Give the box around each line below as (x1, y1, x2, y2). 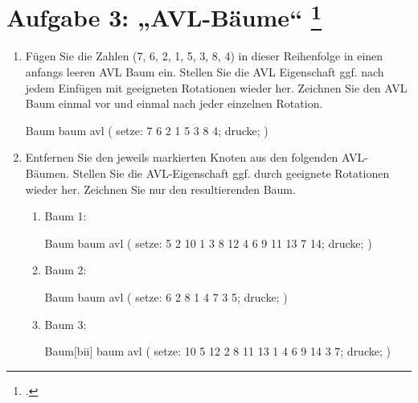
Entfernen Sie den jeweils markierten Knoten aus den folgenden (25, 149, 338, 166)
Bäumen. (25, 165, 70, 182)
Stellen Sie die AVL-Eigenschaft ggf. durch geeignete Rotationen (72, 165, 390, 182)
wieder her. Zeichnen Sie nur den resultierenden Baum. (25, 180, 296, 197)
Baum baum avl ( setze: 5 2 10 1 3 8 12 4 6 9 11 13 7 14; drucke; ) (44, 234, 372, 251)
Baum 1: (44, 208, 87, 224)
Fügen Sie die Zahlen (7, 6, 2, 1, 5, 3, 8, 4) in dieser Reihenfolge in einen (25, 47, 383, 64)
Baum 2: (44, 261, 87, 278)
